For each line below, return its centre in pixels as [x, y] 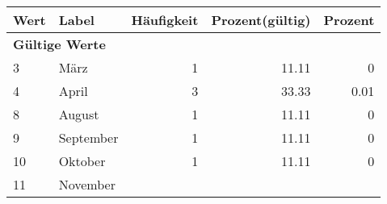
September [88, 137]
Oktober [82, 161]
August [79, 114]
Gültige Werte [59, 44]
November [87, 184]
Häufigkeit [165, 20]
